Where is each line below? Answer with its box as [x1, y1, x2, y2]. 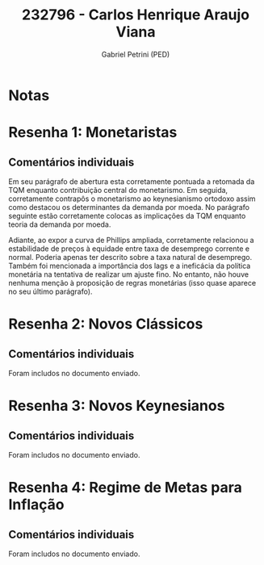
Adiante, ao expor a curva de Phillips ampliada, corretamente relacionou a [8, 235, 254, 245]
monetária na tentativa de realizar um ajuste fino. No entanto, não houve [8, 269, 249, 279]
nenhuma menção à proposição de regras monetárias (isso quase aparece [8, 278, 257, 287]
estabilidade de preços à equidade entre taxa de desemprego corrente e [8, 244, 250, 253]
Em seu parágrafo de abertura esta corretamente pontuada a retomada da [8, 176, 255, 186]
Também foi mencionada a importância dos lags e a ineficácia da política [8, 261, 251, 270]
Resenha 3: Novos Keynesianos [8, 397, 225, 415]
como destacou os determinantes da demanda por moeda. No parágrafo [8, 202, 250, 211]
